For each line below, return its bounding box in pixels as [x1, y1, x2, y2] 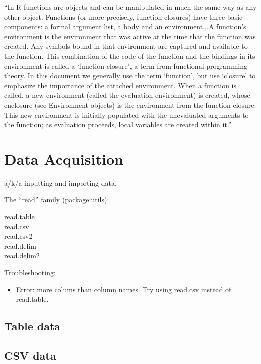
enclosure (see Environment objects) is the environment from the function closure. [4, 99, 256, 110]
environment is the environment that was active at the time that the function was [4, 31, 256, 41]
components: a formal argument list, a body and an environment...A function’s [4, 21, 246, 32]
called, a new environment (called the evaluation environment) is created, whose [4, 90, 250, 100]
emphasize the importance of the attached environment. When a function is [4, 80, 237, 90]
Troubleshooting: [4, 267, 56, 277]
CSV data [4, 347, 56, 363]
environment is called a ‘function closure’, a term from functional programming [4, 60, 247, 71]
